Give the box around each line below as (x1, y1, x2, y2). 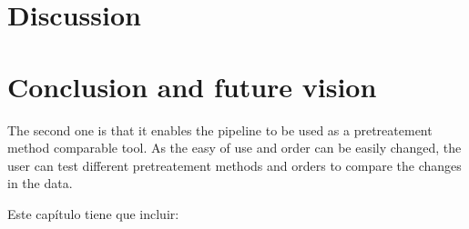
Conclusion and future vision (7, 67, 377, 105)
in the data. (7, 174, 73, 193)
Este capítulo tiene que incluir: (7, 204, 179, 223)
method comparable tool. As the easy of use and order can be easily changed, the (7, 138, 462, 157)
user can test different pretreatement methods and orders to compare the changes (7, 155, 462, 174)
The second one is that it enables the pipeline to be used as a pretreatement (7, 120, 433, 139)
